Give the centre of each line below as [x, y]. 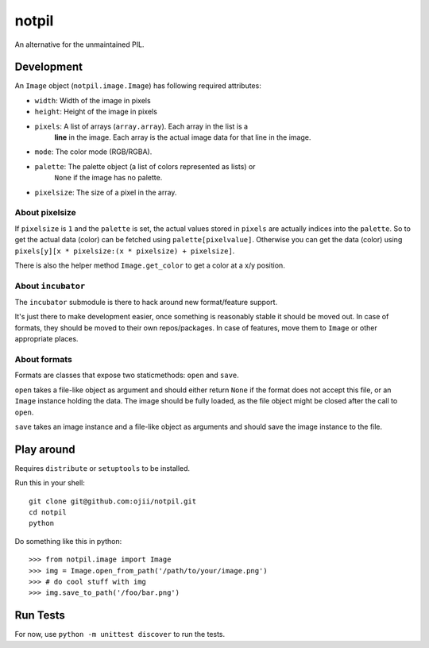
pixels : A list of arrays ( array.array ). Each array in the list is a [141, 126]
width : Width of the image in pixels [93, 100]
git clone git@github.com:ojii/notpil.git [113, 501]
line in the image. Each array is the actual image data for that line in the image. [183, 137]
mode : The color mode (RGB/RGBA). [93, 152]
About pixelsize [46, 213]
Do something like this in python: [68, 541]
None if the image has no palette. [108, 178]
